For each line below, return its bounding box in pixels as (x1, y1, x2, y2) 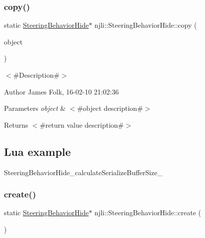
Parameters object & (4, 103, 66, 113)
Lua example (4, 143, 71, 159)
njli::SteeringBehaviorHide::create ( (94, 207, 201, 218)
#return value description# (39, 119, 124, 130)
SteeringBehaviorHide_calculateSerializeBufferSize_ (4, 167, 163, 177)
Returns (4, 119, 28, 130)
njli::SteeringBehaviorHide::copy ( (94, 20, 197, 30)
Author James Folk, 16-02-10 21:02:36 (4, 86, 119, 96)
